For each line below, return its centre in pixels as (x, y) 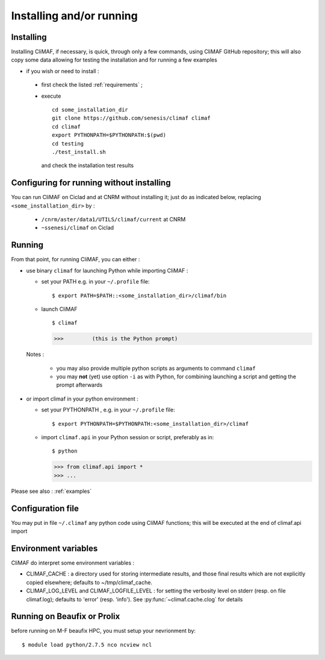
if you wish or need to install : (63, 71)
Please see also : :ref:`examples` (51, 491)
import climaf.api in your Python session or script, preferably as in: (128, 437)
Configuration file (45, 508)
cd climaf (66, 126)
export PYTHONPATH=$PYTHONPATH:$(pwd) (109, 135)
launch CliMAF (59, 309)
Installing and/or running (74, 16)
